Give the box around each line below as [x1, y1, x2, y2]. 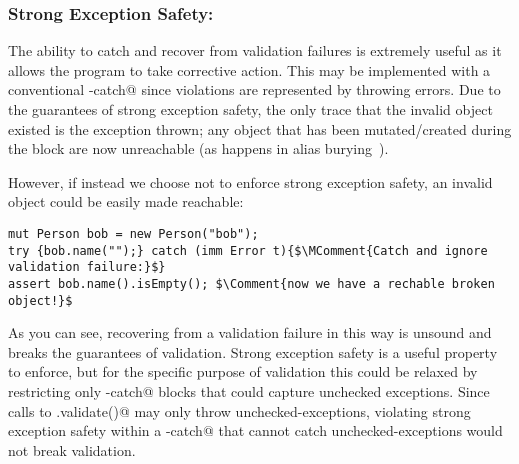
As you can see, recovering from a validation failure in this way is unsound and [8, 322, 492, 343]
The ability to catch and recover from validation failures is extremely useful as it [8, 40, 502, 61]
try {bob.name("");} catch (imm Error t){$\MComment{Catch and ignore [8, 243, 488, 258]
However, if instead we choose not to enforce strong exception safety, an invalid [8, 171, 493, 192]
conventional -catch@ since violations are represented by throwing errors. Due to [8, 79, 501, 100]
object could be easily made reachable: [8, 191, 244, 212]
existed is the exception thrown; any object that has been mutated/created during [8, 118, 512, 139]
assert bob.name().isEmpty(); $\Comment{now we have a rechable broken [8, 276, 495, 291]
